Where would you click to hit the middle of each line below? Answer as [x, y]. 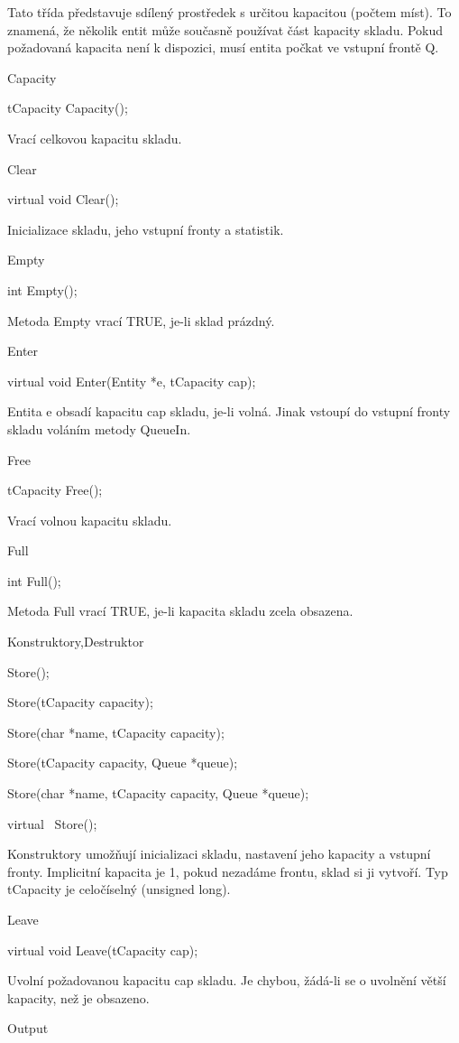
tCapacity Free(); [55, 490]
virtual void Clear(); [63, 199]
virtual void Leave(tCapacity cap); [103, 950]
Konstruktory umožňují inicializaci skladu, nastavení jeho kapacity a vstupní [219, 854]
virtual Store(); [52, 823]
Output [28, 1028]
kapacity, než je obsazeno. [78, 997]
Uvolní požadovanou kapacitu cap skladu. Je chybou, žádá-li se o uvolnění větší [227, 980]
